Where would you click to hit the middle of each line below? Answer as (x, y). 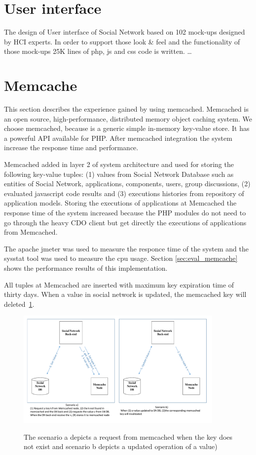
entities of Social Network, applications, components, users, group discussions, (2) (127, 184)
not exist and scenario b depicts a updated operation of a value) (121, 446)
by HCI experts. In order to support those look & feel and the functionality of (122, 41)
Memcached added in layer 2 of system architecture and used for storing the (119, 164)
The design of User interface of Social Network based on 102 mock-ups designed (125, 32)
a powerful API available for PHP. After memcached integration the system (118, 138)
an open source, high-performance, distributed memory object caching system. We (128, 118)
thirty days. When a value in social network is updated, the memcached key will (125, 294)
